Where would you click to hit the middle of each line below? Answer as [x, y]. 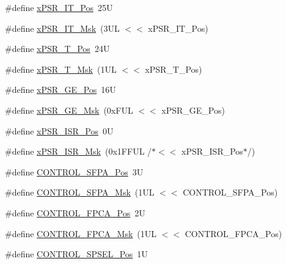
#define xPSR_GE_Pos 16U [61, 90]
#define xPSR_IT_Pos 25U [59, 7]
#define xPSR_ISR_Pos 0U [59, 130]
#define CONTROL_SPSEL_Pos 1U [76, 254]
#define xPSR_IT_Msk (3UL [62, 28]
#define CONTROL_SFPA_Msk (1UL [80, 192]
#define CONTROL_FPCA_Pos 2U [75, 212]
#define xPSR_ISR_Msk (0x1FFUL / [79, 151]
